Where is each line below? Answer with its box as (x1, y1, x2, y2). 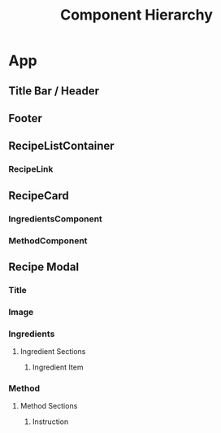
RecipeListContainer (8, 139, 115, 153)
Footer (8, 112, 43, 125)
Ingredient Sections (19, 347, 86, 356)
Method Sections (19, 401, 78, 411)
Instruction (32, 417, 69, 426)
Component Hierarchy (59, 6, 214, 24)
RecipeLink (8, 164, 54, 175)
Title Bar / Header (8, 84, 100, 98)
